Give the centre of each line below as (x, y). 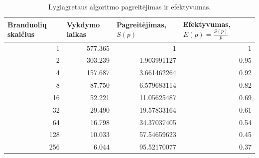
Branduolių (27, 24)
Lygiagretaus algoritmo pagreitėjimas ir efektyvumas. (129, 6)
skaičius (21, 34)
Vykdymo (83, 24)
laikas (76, 34)
